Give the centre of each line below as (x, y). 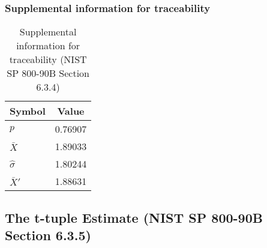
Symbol (28, 111)
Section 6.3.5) (48, 235)
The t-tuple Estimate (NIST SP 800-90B (134, 217)
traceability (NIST (48, 59)
